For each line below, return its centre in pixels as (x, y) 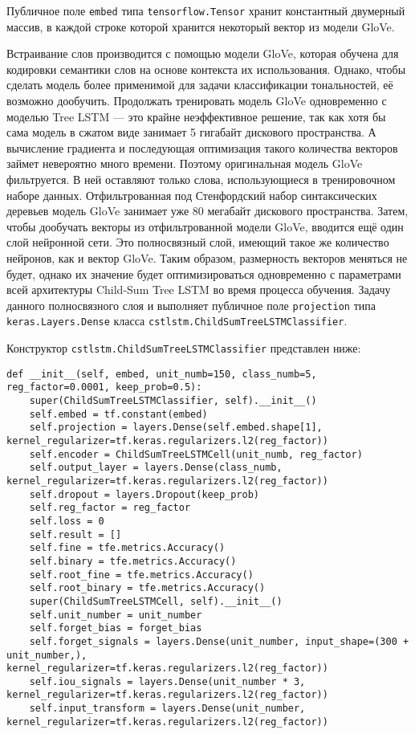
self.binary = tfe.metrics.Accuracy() (133, 561)
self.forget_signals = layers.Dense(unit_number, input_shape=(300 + (219, 641)
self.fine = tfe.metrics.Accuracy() (127, 548)
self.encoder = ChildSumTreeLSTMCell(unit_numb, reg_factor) (196, 454)
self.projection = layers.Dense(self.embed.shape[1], (176, 428)
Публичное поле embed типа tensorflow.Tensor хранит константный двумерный (206, 10)
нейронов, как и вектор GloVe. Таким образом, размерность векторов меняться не (207, 257)
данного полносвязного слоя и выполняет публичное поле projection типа (191, 305)
